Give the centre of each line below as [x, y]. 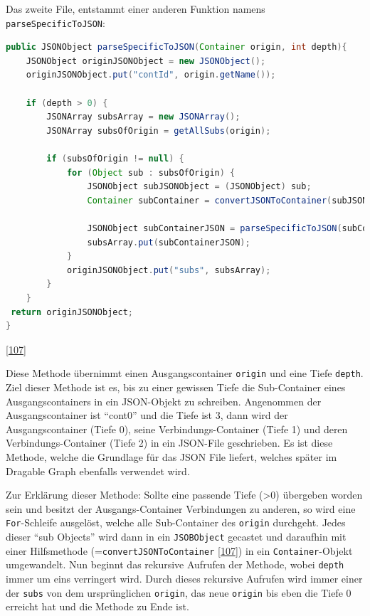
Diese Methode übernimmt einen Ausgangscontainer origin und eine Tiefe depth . [185, 373]
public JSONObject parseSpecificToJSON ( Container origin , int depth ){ [176, 47]
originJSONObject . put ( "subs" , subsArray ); [169, 270]
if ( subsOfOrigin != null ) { [115, 159]
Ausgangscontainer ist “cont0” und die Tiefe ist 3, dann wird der [147, 415]
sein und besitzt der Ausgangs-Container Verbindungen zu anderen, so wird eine [181, 508]
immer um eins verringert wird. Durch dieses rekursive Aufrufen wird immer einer [184, 578]
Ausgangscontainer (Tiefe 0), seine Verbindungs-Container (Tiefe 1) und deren [177, 429]
